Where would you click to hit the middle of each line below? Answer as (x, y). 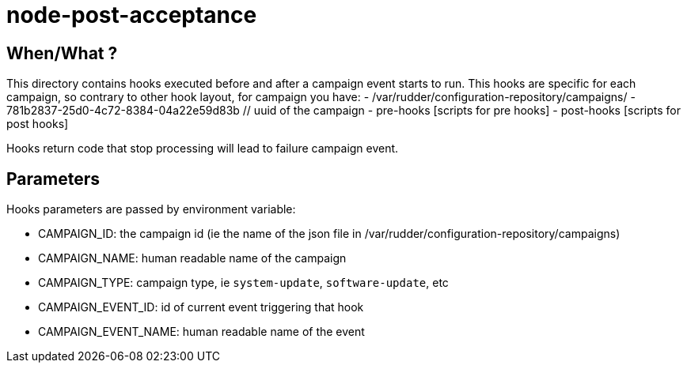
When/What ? (62, 53)
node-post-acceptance (132, 15)
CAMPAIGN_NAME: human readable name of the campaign (192, 258)
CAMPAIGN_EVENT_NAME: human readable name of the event (201, 332)
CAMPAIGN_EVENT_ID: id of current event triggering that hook (201, 307)
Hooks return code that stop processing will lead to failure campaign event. (203, 149)
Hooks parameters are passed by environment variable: (151, 209)
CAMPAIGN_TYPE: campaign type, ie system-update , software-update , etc (243, 283)
